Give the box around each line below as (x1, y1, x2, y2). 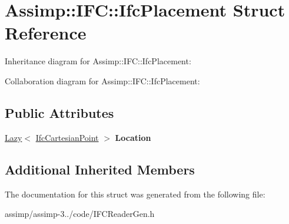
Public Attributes (5, 103, 114, 121)
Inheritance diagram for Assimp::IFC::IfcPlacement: (5, 55, 191, 67)
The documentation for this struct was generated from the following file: (5, 187, 265, 200)
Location (115, 131, 151, 143)
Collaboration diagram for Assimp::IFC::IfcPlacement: (5, 74, 200, 87)
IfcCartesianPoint (35, 131, 99, 143)
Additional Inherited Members (5, 160, 195, 178)
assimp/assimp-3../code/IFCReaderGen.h (5, 207, 155, 220)
